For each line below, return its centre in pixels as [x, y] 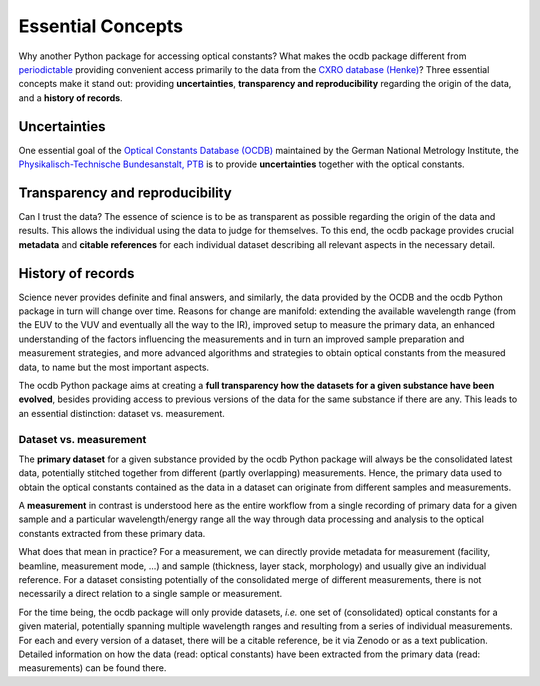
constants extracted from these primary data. [112, 533]
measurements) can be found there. [92, 668]
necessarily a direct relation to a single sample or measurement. [150, 594]
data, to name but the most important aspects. [114, 367]
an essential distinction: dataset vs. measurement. [121, 413]
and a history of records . [71, 97]
